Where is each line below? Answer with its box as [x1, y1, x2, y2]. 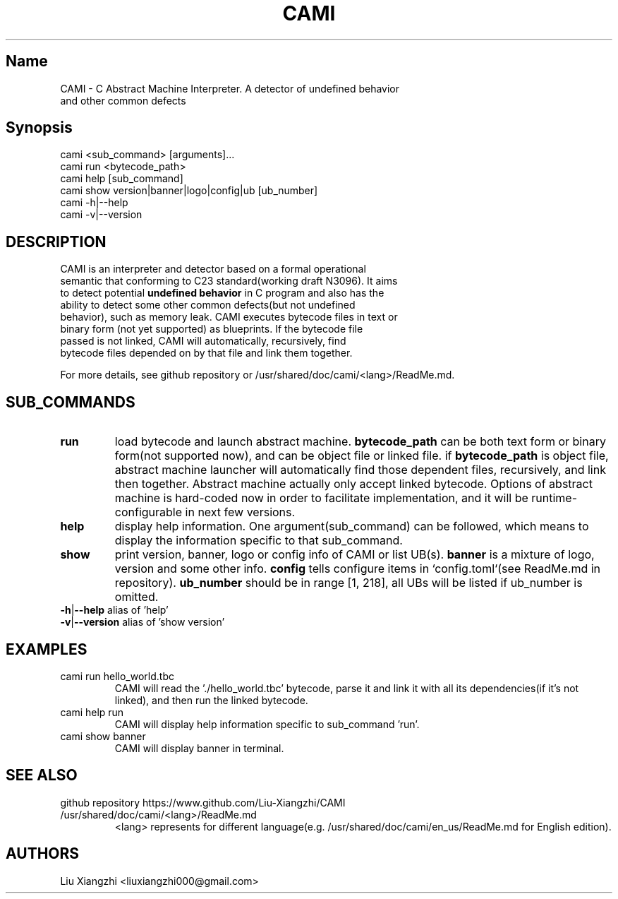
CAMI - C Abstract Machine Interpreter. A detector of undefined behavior [60, 82, 400, 95]
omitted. [114, 590, 159, 605]
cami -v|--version [60, 208, 143, 221]
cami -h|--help [60, 196, 128, 209]
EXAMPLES [6, 640, 87, 658]
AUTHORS [6, 845, 80, 863]
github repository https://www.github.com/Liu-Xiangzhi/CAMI [60, 796, 346, 809]
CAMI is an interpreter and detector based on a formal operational [60, 263, 366, 275]
